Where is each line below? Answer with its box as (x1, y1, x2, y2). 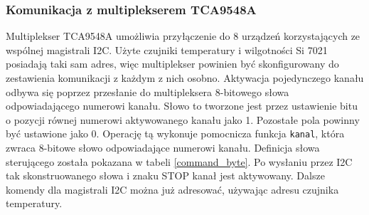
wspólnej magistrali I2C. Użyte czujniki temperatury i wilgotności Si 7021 (6, 42, 328, 57)
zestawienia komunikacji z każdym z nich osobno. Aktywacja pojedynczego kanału (6, 70, 364, 85)
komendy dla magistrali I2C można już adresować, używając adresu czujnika (6, 182, 339, 196)
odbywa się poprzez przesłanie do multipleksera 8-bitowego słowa (6, 84, 289, 99)
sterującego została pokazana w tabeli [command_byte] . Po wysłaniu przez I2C (6, 154, 353, 169)
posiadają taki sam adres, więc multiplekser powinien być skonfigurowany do (6, 56, 339, 71)
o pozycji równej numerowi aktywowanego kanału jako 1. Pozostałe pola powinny (6, 112, 360, 127)
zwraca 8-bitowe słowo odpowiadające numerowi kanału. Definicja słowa (6, 140, 320, 155)
